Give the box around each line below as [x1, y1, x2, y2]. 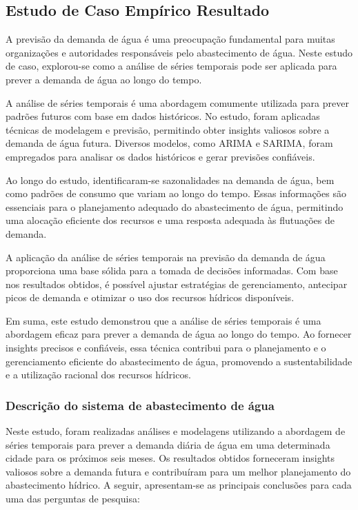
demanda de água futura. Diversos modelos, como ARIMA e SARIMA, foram [6, 136, 333, 150]
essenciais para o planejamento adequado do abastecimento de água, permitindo [6, 199, 344, 214]
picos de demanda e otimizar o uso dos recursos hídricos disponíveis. [6, 290, 295, 305]
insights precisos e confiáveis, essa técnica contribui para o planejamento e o [6, 340, 326, 355]
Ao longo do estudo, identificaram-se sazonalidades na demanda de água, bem [6, 172, 335, 187]
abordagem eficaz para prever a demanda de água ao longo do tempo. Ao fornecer [6, 327, 352, 341]
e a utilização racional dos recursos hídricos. [6, 367, 191, 382]
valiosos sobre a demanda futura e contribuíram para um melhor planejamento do [6, 464, 351, 478]
